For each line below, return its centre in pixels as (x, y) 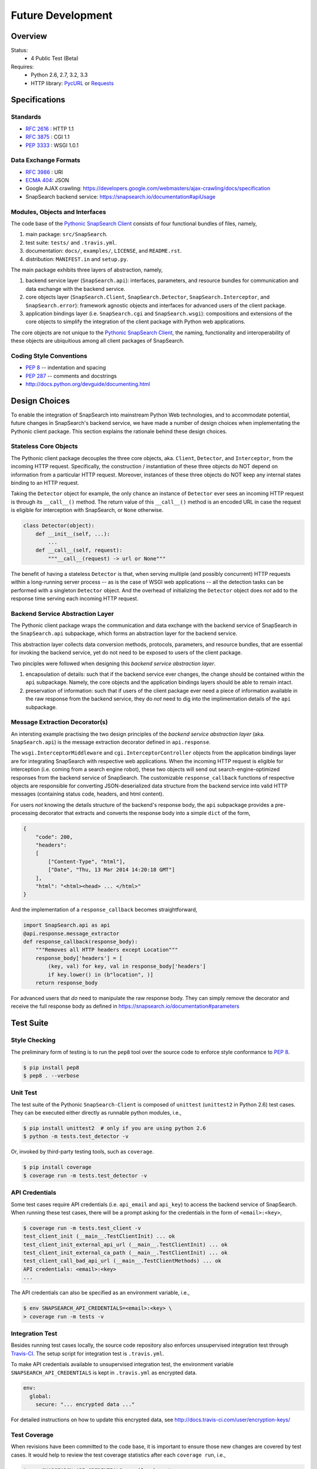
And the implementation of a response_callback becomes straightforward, (104, 910)
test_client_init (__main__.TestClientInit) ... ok (99, 1236)
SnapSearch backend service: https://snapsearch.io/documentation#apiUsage (120, 196)
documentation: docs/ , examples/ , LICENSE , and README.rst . (104, 251)
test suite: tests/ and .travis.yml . (71, 242)
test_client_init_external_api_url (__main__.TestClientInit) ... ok (125, 1245)
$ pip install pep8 (51, 1067)
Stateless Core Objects (45, 447)
